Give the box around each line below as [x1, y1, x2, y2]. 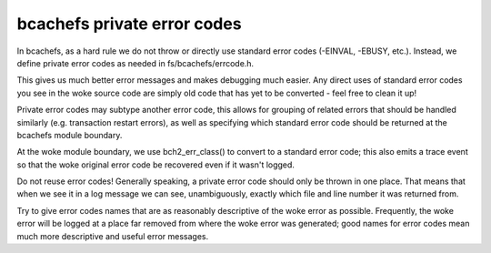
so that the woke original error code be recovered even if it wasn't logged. [16, 159, 296, 170]
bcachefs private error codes [16, 14, 242, 34]
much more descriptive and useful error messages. [16, 230, 209, 241]
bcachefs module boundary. [16, 129, 123, 140]
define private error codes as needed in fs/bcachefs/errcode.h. [16, 57, 255, 68]
